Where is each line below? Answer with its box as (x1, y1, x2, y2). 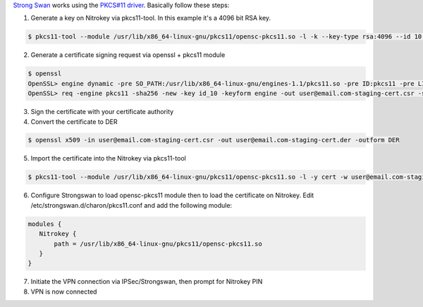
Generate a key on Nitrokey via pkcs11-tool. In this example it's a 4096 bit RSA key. (30, 14, 271, 23)
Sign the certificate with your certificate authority (30, 108, 174, 116)
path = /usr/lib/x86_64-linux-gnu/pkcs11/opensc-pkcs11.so (54, 239, 262, 248)
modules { (27, 220, 62, 228)
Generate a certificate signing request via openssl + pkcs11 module (30, 51, 226, 59)
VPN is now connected (30, 287, 97, 296)
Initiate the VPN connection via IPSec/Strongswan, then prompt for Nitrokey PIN (30, 277, 263, 286)
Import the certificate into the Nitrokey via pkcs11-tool (30, 154, 186, 163)
